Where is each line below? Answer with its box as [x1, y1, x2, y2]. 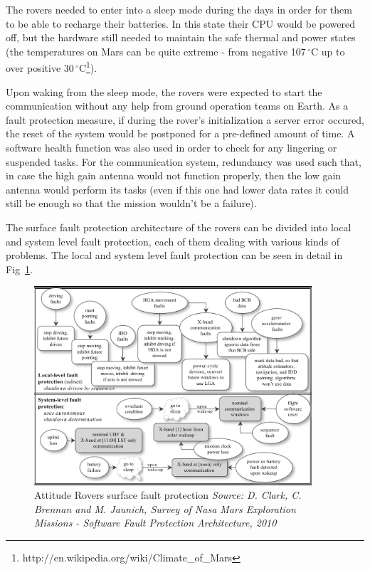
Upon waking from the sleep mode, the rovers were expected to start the [6, 84, 322, 99]
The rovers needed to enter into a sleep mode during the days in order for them [6, 2, 352, 16]
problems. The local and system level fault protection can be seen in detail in [6, 248, 343, 263]
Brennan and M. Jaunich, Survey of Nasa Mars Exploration [34, 501, 296, 516]
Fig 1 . [6, 261, 33, 276]
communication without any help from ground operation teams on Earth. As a [6, 98, 349, 113]
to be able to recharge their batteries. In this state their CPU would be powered [6, 16, 356, 31]
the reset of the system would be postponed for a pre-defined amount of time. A [6, 126, 355, 141]
